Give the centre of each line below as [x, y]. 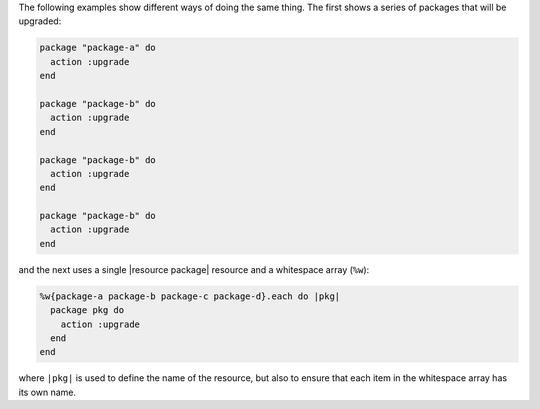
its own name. [47, 392]
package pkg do [87, 310]
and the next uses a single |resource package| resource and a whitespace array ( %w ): [194, 269]
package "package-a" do [98, 48]
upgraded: [40, 21]
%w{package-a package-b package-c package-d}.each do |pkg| [190, 296]
